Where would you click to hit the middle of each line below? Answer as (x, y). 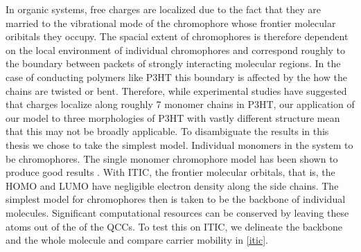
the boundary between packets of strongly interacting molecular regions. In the (173, 63)
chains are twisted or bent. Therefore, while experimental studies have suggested (176, 90)
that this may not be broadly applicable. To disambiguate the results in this (167, 131)
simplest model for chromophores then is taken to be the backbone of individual (176, 199)
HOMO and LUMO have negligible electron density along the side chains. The (172, 185)
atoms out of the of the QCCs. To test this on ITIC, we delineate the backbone (174, 226)
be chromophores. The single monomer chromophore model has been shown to (172, 158)
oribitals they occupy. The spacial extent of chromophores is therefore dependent (177, 36)
